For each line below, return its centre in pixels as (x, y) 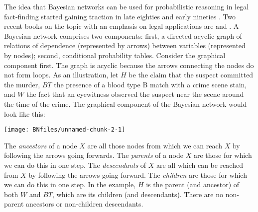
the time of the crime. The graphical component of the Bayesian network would (126, 104)
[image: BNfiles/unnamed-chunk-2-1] (65, 130)
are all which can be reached (200, 165)
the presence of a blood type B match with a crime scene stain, (150, 84)
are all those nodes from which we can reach (155, 145)
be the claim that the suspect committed (191, 75)
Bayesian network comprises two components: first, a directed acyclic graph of (123, 35)
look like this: (25, 113)
